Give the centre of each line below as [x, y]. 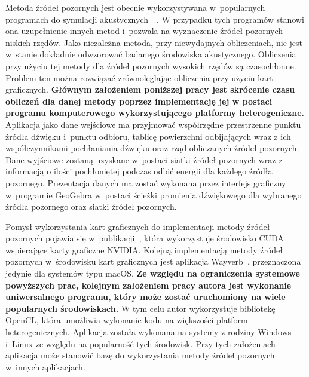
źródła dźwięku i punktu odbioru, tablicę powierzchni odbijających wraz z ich [148, 136]
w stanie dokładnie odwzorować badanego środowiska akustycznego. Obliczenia [151, 54]
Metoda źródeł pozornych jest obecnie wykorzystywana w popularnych [135, 7]
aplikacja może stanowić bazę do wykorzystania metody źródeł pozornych [140, 355]
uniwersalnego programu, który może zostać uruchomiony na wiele [146, 297]
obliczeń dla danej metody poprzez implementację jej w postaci [139, 101]
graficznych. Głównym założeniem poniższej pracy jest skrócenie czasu [150, 89]
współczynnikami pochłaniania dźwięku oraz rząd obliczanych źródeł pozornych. [152, 148]
